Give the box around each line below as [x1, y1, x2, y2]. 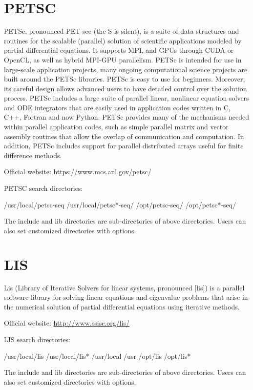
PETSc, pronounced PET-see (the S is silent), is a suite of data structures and [4, 26, 239, 36]
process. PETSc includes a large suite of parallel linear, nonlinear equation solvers [4, 93, 249, 103]
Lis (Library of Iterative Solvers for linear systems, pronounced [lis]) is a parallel [4, 282, 245, 292]
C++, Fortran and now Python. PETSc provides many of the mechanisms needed [4, 112, 250, 122]
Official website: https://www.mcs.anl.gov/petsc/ [4, 166, 151, 177]
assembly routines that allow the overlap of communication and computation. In [4, 131, 244, 141]
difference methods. [4, 150, 62, 160]
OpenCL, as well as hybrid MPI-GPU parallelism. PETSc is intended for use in [4, 54, 242, 64]
